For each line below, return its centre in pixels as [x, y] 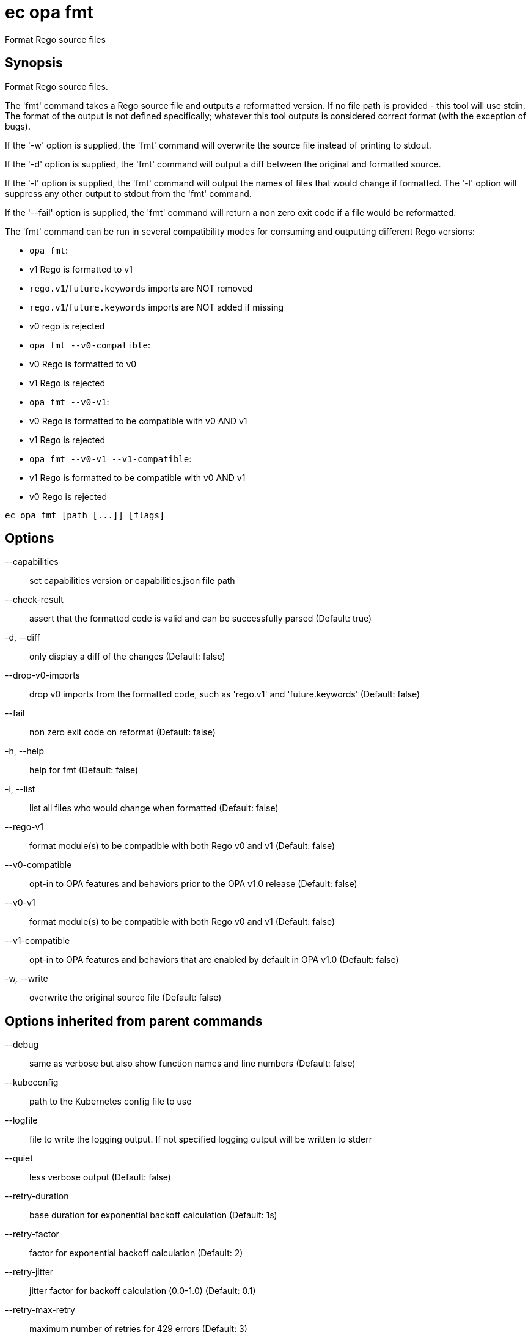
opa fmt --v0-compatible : [90, 345]
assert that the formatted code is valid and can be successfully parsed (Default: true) [201, 619]
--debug [22, 1045]
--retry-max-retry [40, 1310]
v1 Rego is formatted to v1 [81, 269]
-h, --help [24, 751]
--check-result [34, 600]
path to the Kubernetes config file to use [111, 1102]
